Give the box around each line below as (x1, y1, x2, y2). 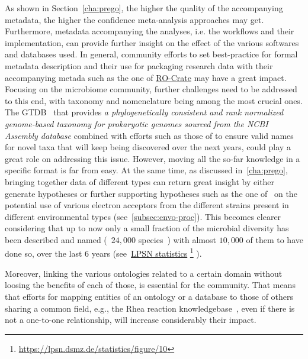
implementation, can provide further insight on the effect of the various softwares (5, 36, 299, 48)
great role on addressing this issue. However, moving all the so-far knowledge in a (5, 152, 300, 164)
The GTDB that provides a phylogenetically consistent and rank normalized (5, 106, 284, 118)
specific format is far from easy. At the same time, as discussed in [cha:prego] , (5, 164, 288, 176)
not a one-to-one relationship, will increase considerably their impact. (5, 313, 256, 326)
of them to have (246, 233, 303, 245)
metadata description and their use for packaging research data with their (5, 59, 273, 72)
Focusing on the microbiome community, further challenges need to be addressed (5, 83, 297, 95)
